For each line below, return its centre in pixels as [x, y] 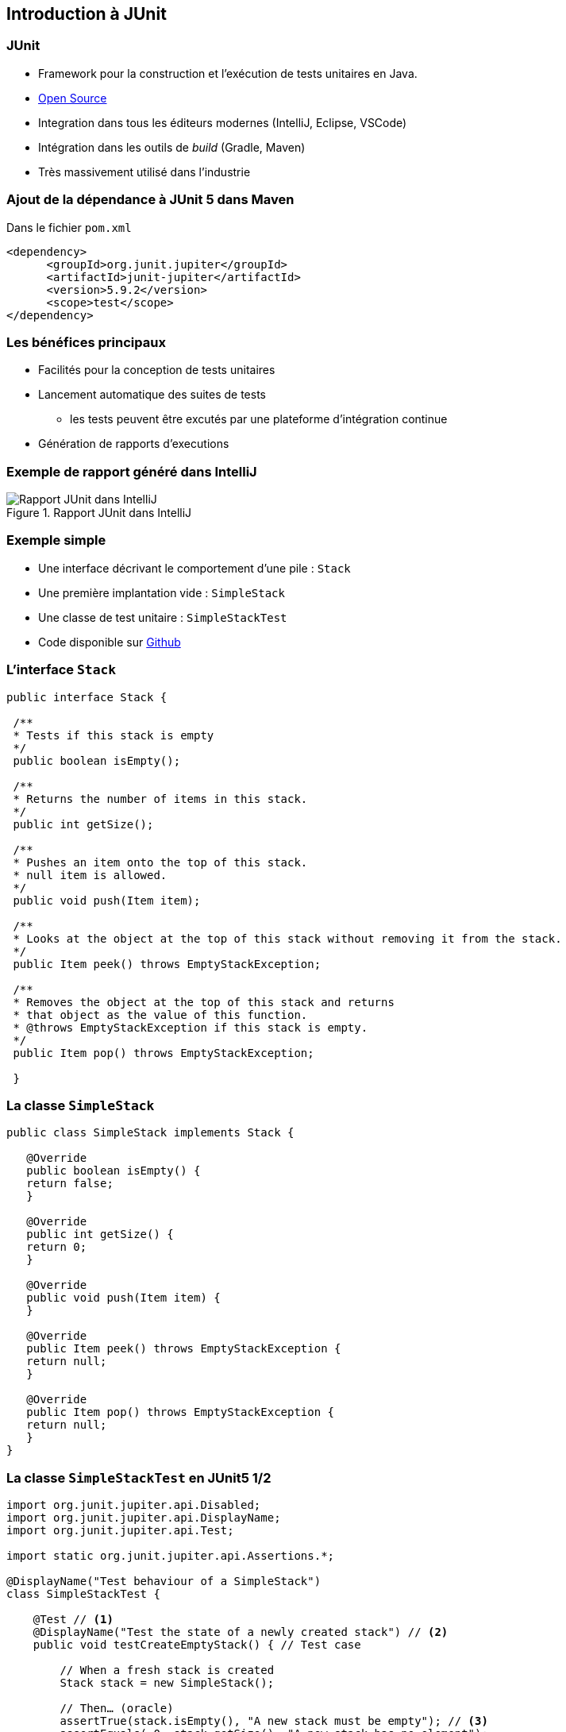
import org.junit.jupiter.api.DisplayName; [144, 1518]
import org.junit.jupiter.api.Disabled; [134, 1505]
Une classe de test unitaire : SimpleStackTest [163, 617]
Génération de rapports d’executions [134, 444]
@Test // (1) [73, 1620]
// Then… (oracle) [117, 1709]
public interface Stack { [87, 697]
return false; [70, 1184]
